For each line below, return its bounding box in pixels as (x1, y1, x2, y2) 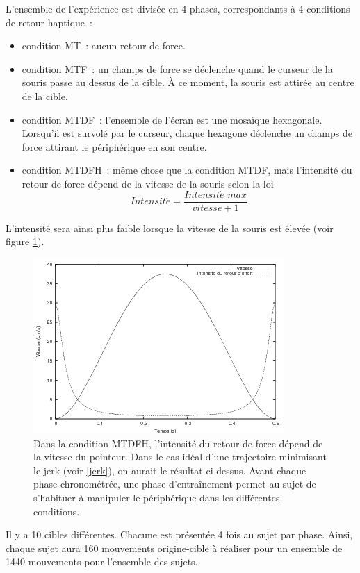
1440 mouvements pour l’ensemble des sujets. (6, 554, 198, 569)
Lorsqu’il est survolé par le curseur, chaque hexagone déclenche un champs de (22, 126, 352, 140)
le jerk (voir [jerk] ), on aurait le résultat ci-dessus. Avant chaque (33, 463, 306, 477)
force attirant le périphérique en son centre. (22, 139, 207, 153)
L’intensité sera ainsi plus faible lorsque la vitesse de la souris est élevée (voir (6, 220, 334, 235)
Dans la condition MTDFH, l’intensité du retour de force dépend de (33, 435, 323, 450)
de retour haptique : (6, 15, 92, 29)
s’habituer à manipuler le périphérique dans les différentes (33, 490, 280, 504)
